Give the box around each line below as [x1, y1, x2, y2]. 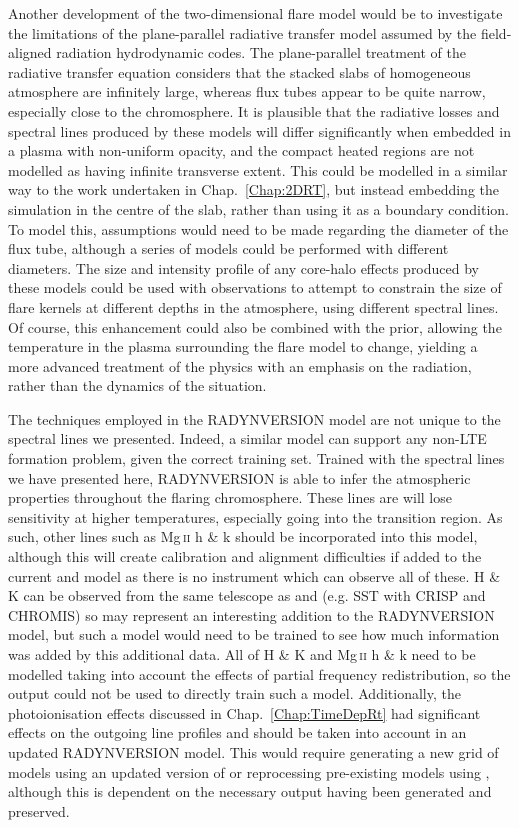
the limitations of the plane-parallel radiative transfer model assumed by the [8, 22, 477, 43]
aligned [8, 42, 52, 63]
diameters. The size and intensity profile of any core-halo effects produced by [8, 257, 479, 278]
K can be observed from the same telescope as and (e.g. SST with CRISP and [8, 585, 486, 606]
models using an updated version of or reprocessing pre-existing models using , [8, 761, 490, 782]
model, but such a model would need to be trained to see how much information [8, 624, 500, 645]
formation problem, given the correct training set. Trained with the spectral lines [8, 448, 505, 469]
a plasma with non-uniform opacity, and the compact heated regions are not [8, 140, 475, 161]
